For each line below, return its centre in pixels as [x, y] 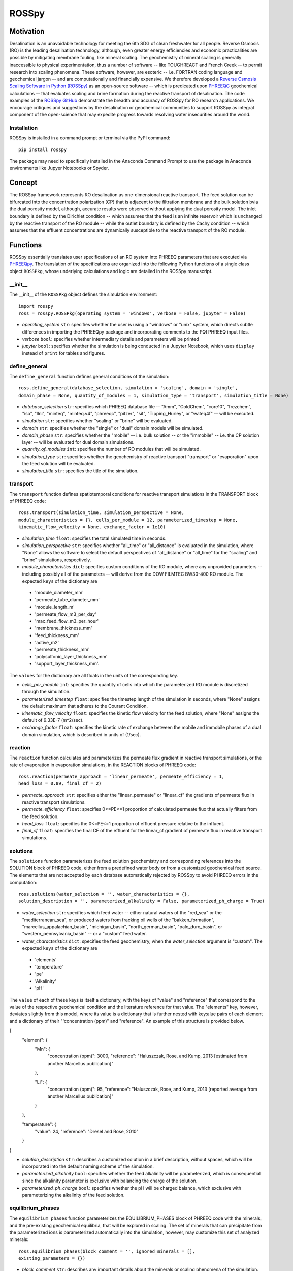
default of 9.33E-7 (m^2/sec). [53, 720]
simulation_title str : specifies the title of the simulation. [80, 471]
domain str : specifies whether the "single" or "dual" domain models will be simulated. [113, 428]
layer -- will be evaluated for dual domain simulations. [78, 442]
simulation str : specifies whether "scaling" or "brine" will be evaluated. [97, 421]
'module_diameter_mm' [59, 593]
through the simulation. [46, 692]
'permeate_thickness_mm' [62, 649]
